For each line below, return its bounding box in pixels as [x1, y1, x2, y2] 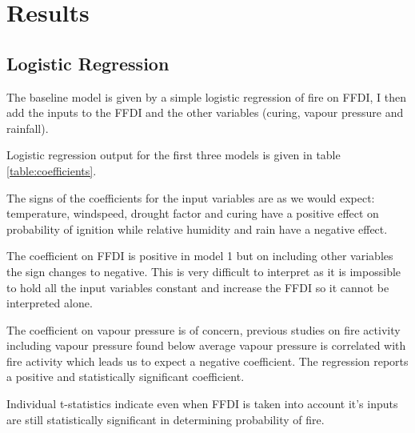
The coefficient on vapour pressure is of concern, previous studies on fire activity [6, 321, 401, 338]
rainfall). [6, 119, 49, 136]
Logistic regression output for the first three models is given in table [6, 146, 341, 163]
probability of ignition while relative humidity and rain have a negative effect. [6, 220, 388, 237]
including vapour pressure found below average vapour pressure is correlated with [6, 337, 406, 354]
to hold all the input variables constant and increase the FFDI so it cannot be [6, 279, 389, 295]
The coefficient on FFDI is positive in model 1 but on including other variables [6, 247, 393, 264]
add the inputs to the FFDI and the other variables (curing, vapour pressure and [6, 104, 404, 121]
